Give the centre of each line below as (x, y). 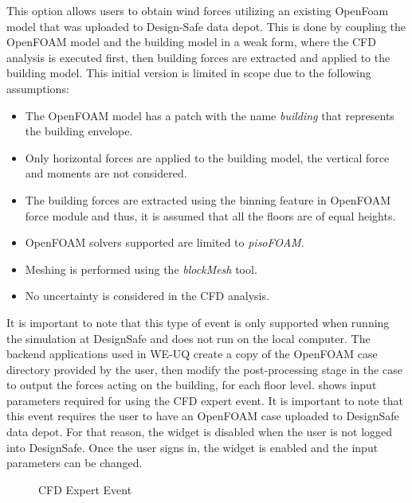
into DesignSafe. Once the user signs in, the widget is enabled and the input (192, 447)
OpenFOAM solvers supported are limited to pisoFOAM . (165, 242)
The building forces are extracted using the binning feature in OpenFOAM (208, 199)
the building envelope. (79, 131)
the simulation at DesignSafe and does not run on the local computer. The (188, 338)
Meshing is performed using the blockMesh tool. (141, 269)
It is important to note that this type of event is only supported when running (198, 322)
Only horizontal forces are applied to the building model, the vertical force (207, 157)
